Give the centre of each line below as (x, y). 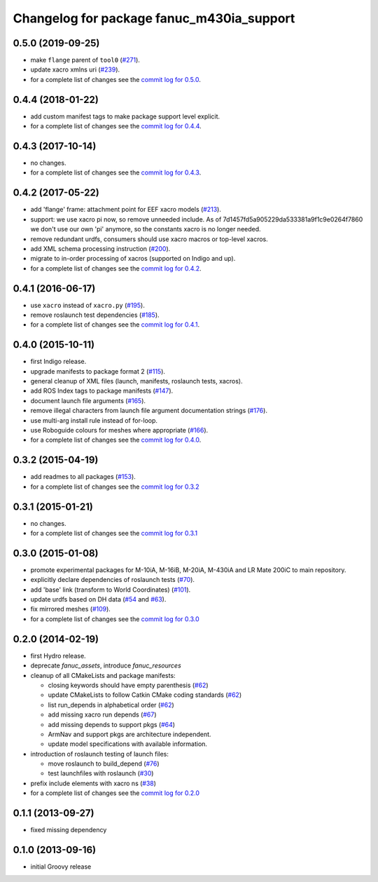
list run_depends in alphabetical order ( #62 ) (111, 705)
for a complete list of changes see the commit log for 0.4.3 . (116, 172)
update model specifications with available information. (128, 744)
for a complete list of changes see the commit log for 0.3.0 (115, 619)
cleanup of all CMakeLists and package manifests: (103, 675)
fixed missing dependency (69, 830)
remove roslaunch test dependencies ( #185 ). (95, 315)
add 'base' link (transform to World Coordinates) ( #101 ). (111, 590)
